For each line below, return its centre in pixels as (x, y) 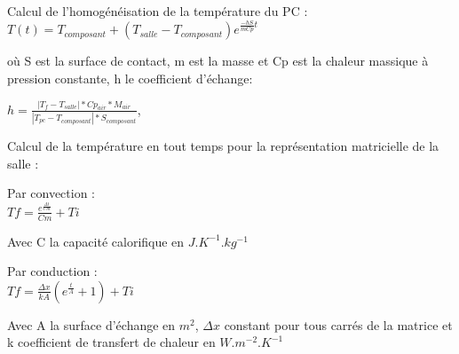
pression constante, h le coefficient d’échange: (130, 78)
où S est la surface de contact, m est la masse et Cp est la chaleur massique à (218, 61)
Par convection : (51, 193)
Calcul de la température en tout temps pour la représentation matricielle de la (223, 146)
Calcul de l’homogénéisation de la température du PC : (158, 11)
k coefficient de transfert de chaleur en (111, 342)
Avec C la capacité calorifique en (96, 241)
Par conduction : (52, 271)
